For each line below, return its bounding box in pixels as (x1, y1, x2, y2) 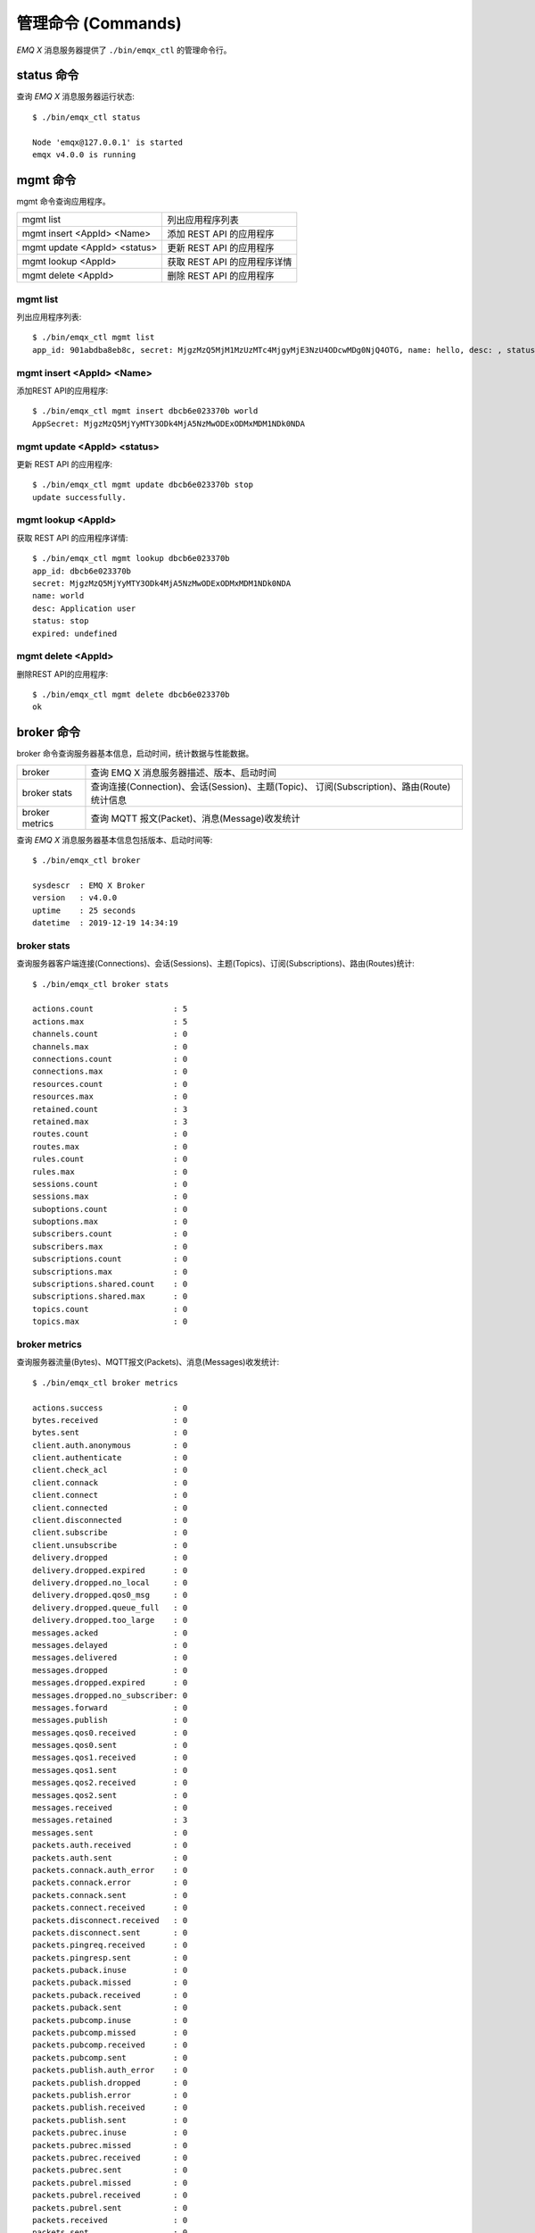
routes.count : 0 (32, 1129, 188, 1139)
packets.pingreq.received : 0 (32, 1940, 188, 1951)
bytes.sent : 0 (32, 1427, 188, 1438)
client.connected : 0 (32, 1502, 188, 1513)
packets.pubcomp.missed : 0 (32, 2028, 188, 2038)
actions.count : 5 (32, 1004, 188, 1014)
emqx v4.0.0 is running (32, 150, 136, 160)
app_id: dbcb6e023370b (32, 565, 132, 576)
